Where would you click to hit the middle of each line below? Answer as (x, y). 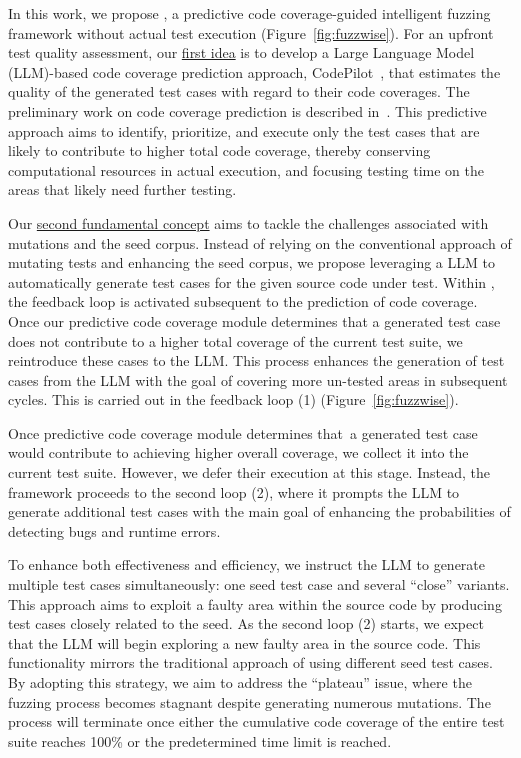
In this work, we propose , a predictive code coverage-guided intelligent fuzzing (249, 13)
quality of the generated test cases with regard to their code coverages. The (239, 91)
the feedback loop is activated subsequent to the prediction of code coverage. (243, 301)
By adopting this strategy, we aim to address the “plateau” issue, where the (240, 682)
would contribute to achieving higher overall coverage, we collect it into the (238, 452)
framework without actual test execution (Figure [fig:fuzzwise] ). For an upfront (251, 32)
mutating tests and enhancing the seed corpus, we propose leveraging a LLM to (251, 262)
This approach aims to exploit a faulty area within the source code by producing (255, 603)
